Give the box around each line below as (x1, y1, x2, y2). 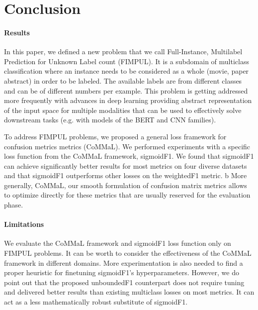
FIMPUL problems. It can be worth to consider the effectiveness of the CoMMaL (4, 248, 252, 258)
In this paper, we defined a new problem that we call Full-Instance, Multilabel (4, 46, 243, 57)
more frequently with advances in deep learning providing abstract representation (4, 95, 252, 105)
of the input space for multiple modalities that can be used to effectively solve (4, 104, 242, 115)
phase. (4, 200, 23, 210)
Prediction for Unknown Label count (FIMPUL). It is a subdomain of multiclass (4, 56, 249, 66)
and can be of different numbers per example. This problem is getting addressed (4, 85, 248, 96)
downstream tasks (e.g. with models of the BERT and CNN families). (4, 114, 216, 125)
